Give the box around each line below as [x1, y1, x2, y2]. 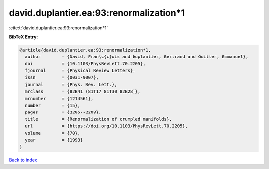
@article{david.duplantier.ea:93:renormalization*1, [19, 47, 151, 53]
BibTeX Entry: [9, 34, 38, 40]
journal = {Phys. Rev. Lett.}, [25, 82, 117, 87]
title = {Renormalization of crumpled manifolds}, [25, 116, 172, 122]
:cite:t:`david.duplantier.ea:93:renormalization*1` [9, 25, 108, 31]
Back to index [9, 157, 37, 163]
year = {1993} [25, 137, 83, 143]
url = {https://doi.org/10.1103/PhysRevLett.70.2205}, [25, 123, 188, 129]
